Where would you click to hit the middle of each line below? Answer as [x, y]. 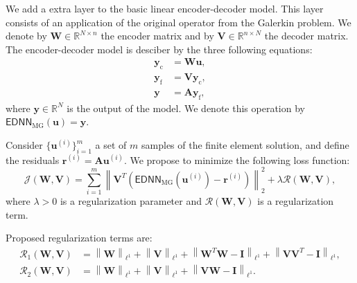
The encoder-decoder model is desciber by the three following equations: [159, 49]
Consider [24, 145]
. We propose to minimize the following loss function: [237, 159]
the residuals [33, 159]
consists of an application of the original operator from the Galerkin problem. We [178, 22]
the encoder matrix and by [157, 36]
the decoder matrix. [306, 36]
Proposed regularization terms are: [79, 238]
